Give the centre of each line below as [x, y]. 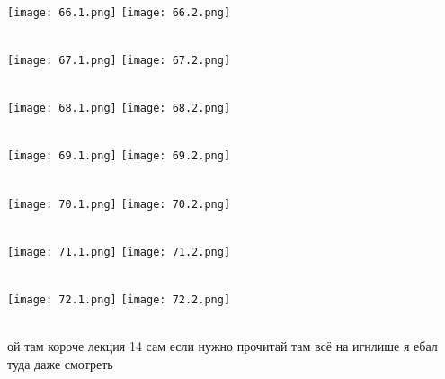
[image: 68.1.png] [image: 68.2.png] [119, 108]
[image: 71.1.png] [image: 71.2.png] [119, 252]
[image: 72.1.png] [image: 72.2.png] [119, 300]
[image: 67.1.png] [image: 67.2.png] [119, 60]
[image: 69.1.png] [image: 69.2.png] [119, 156]
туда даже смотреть [60, 363]
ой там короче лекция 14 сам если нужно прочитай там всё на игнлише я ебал [222, 346]
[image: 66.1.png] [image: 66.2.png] [119, 12]
